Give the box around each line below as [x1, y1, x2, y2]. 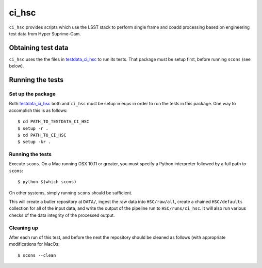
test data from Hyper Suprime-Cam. [9, 31, 81, 36]
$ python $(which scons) [17, 179, 77, 185]
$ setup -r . [17, 126, 49, 131]
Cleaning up [9, 224, 38, 231]
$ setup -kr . [17, 139, 51, 145]
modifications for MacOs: [9, 241, 60, 247]
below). [9, 63, 24, 69]
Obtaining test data [9, 44, 69, 52]
